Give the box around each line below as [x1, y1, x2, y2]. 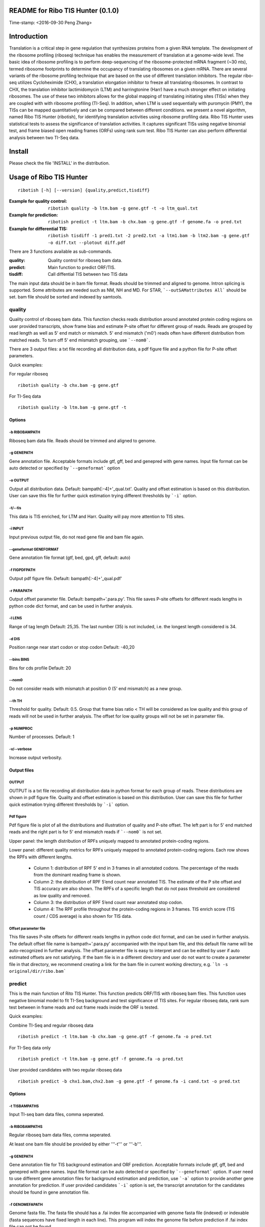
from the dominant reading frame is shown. [33, 872, 121, 878]
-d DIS [9, 636, 20, 641]
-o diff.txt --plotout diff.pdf [48, 240, 126, 245]
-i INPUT [9, 526, 24, 531]
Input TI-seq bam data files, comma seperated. [9, 1112, 105, 1118]
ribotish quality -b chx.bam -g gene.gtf [18, 382, 119, 388]
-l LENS [9, 616, 22, 621]
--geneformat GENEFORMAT [9, 547, 59, 552]
